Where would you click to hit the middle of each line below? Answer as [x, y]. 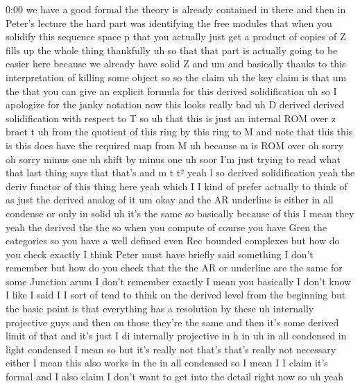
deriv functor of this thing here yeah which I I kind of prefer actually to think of [177, 186]
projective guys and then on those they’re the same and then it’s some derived [172, 322]
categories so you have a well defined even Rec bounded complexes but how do [173, 241]
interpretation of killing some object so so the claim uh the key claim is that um [176, 77]
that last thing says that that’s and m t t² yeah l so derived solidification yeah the [180, 172]
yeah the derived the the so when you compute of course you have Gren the [166, 227]
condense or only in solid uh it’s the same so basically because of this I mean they [180, 213]
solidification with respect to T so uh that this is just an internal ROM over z [171, 118]
